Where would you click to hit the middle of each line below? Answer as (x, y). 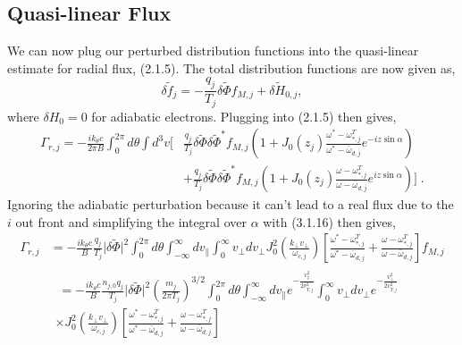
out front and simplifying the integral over (131, 221)
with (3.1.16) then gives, (329, 221)
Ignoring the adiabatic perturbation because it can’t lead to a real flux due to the (231, 204)
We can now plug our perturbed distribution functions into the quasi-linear (213, 50)
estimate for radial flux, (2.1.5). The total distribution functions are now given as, (231, 67)
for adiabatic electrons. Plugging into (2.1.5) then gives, (244, 116)
